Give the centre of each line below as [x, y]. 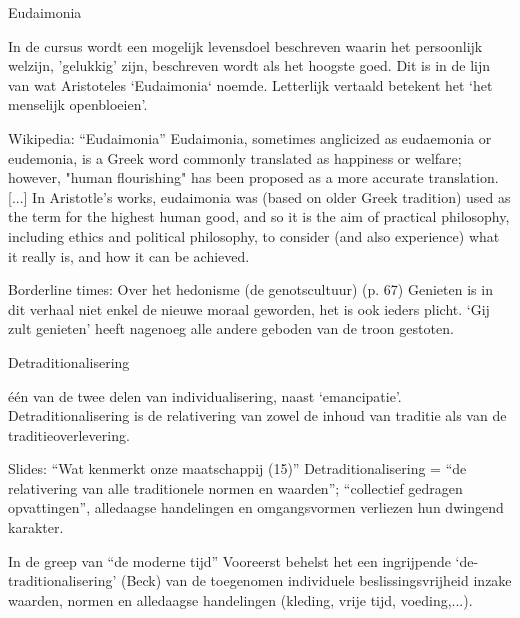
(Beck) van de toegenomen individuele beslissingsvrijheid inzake [316, 580]
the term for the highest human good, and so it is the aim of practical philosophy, [259, 216]
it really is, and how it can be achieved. [129, 255]
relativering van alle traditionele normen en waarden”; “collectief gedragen [235, 487]
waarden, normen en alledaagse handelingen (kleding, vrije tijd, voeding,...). [240, 599]
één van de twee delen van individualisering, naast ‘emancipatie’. [205, 395]
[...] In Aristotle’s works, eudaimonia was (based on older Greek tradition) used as [259, 196]
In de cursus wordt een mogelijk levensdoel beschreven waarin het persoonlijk [245, 45]
